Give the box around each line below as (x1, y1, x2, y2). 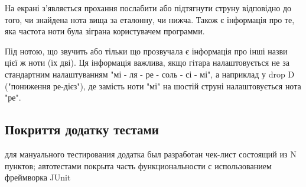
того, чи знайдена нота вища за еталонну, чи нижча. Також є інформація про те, (5, 13, 295, 25)
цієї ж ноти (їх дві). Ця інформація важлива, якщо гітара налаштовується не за (5, 56, 289, 69)
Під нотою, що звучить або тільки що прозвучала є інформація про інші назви (5, 44, 288, 57)
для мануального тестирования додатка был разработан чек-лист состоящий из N (5, 147, 297, 160)
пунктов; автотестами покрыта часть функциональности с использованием (5, 159, 272, 172)
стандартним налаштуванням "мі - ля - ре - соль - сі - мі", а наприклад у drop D (5, 67, 295, 80)
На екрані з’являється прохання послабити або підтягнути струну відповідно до (5, 2, 292, 14)
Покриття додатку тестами (5, 120, 159, 138)
